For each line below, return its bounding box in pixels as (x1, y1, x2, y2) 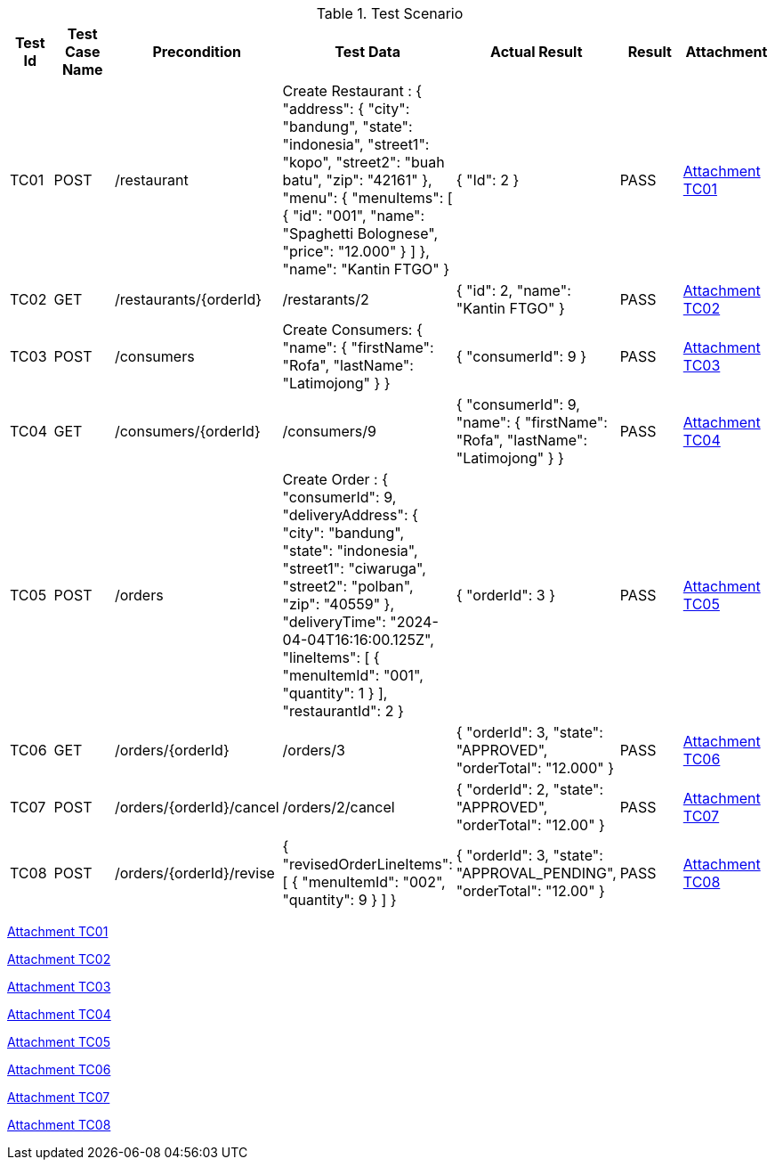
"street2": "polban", (282, 577, 414, 595)
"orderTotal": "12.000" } (456, 759, 614, 777)
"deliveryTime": (282, 613, 386, 631)
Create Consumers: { (282, 321, 423, 339)
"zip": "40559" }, (282, 595, 395, 613)
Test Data (335, 43, 400, 61)
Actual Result (490, 43, 583, 61)
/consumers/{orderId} (114, 422, 261, 440)
